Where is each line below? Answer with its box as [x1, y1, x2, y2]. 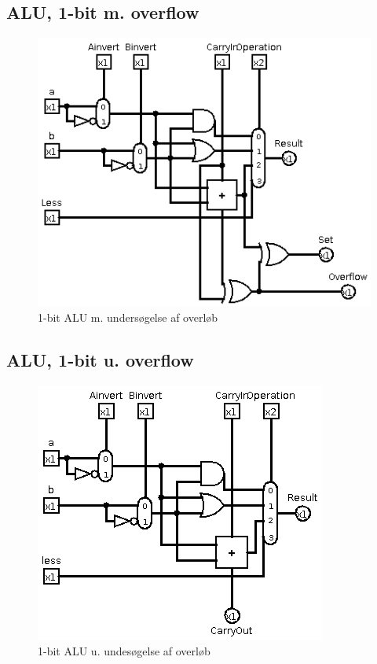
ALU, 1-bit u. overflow [6, 347, 194, 371]
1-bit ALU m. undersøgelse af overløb [38, 308, 218, 325]
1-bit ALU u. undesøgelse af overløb [38, 643, 210, 659]
